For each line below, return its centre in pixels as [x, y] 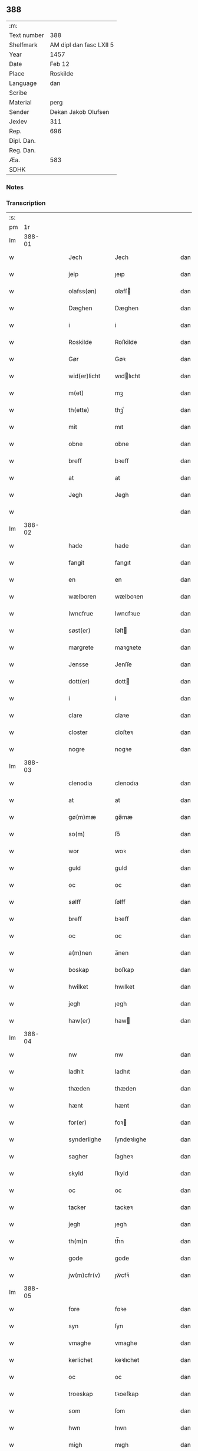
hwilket [78, 987]
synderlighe [85, 1139]
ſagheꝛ [124, 1157]
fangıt [123, 563]
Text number [27, 35]
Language [23, 83]
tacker [77, 1207]
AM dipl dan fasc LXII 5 [82, 45]
